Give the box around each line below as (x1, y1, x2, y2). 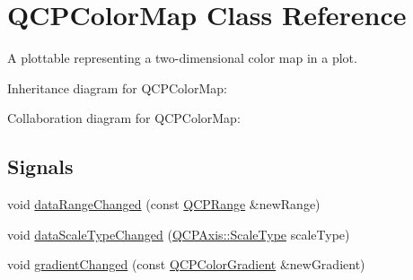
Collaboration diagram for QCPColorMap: (7, 109, 241, 127)
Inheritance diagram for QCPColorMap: (7, 78, 227, 97)
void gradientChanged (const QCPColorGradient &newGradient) (7, 255, 365, 274)
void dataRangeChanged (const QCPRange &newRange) (7, 195, 321, 214)
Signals (7, 153, 74, 180)
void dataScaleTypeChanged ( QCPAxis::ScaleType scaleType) (7, 224, 350, 243)
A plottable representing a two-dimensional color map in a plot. (7, 48, 357, 67)
